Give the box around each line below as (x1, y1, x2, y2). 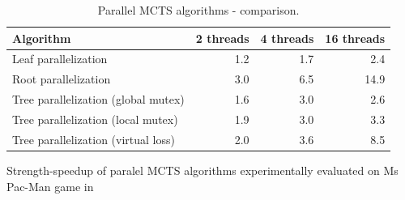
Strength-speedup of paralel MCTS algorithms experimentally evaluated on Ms (6, 161, 399, 178)
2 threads (195, 29, 249, 46)
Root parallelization (12, 70, 111, 87)
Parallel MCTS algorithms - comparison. (97, 2, 300, 18)
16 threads (325, 29, 386, 46)
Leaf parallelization (12, 50, 108, 67)
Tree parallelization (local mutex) (12, 110, 178, 127)
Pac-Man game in (6, 177, 94, 194)
